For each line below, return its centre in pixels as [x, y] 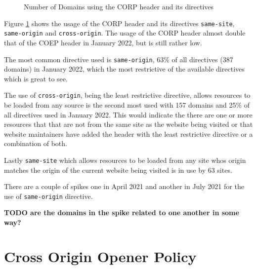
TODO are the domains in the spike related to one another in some [122, 212]
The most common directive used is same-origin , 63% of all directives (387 [119, 59]
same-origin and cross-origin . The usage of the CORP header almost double [125, 33]
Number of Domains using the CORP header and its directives [119, 6]
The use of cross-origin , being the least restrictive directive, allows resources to [127, 95]
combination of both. [36, 143]
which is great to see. [36, 78]
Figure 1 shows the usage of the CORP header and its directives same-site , [119, 23]
